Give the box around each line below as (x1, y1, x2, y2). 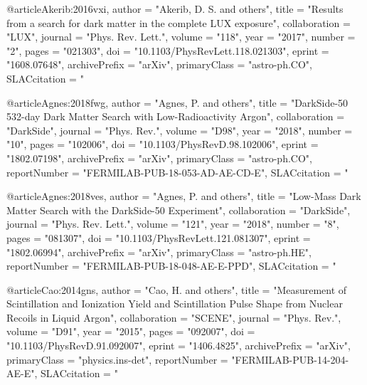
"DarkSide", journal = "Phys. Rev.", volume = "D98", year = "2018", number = (6, 122, 353, 137)
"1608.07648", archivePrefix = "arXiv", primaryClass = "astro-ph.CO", (6, 57, 312, 72)
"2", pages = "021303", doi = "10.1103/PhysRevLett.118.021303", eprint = (6, 43, 329, 58)
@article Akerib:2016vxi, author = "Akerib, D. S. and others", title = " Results (6, 1, 344, 16)
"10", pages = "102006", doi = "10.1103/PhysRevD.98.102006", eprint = (6, 137, 319, 152)
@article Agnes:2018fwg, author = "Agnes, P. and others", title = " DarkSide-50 (6, 95, 349, 110)
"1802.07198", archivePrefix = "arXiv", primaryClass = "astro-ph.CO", (6, 150, 312, 165)
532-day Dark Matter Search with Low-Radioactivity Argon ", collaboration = (6, 109, 345, 124)
